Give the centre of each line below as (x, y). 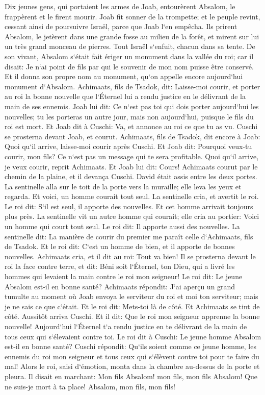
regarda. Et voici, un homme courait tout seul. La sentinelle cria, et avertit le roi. (132, 196)
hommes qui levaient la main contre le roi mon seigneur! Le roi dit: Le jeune (124, 276)
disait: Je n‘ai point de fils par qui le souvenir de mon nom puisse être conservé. (129, 66)
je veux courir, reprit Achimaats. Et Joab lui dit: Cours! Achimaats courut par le (131, 166)
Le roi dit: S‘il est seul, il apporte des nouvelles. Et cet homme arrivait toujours (129, 206)
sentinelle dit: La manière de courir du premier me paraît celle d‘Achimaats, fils (129, 236)
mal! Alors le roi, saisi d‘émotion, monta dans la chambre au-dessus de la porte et (132, 366)
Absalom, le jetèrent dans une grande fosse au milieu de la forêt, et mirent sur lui (132, 36)
